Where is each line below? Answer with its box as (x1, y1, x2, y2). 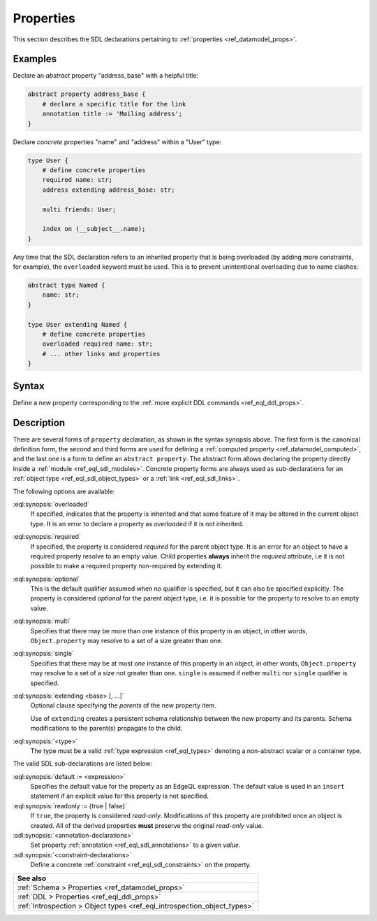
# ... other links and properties (42, 350, 161, 358)
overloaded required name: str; (42, 340, 154, 348)
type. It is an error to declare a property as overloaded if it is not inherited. (30, 519, 244, 528)
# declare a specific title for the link (42, 100, 186, 108)
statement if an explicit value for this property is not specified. (30, 792, 209, 801)
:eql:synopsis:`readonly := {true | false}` (13, 801, 128, 810)
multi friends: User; (42, 205, 117, 213)
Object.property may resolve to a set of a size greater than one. (30, 637, 223, 645)
